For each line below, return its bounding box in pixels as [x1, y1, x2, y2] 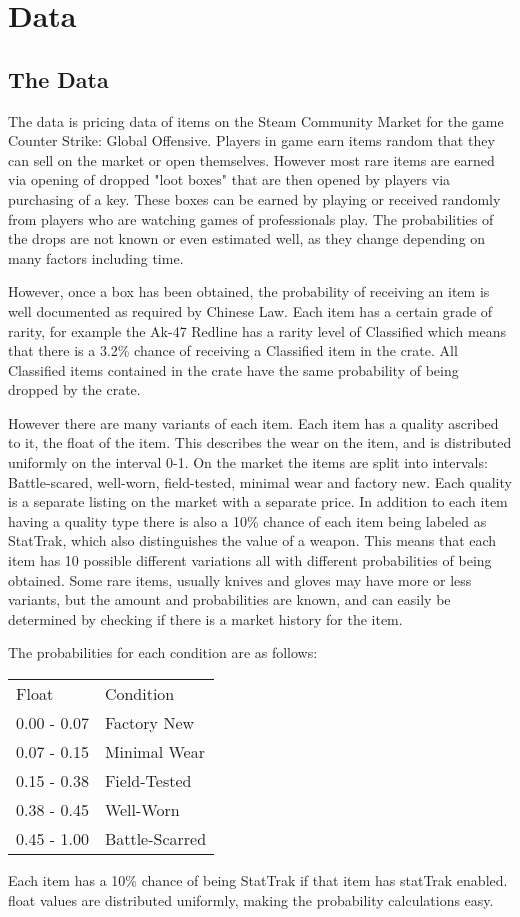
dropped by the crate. [8, 379, 141, 400]
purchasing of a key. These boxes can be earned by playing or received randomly [8, 188, 501, 209]
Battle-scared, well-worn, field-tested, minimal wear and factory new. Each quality [8, 471, 512, 492]
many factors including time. [8, 247, 184, 268]
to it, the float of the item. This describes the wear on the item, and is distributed [8, 432, 512, 453]
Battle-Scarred [104, 827, 207, 851]
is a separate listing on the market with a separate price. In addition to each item [8, 491, 508, 512]
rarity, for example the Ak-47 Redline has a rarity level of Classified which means [8, 320, 507, 341]
